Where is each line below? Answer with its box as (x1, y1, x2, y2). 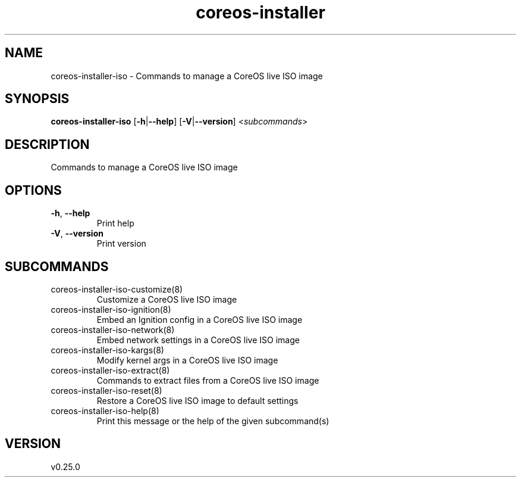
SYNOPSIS (5, 91, 70, 107)
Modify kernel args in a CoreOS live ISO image (96, 354, 278, 365)
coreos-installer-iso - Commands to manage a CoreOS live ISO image (51, 70, 323, 81)
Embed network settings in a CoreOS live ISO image (96, 334, 300, 345)
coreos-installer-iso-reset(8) (51, 385, 162, 396)
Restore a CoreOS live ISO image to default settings (96, 395, 299, 406)
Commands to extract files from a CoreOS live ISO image (96, 375, 319, 385)
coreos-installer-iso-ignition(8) (51, 304, 171, 315)
